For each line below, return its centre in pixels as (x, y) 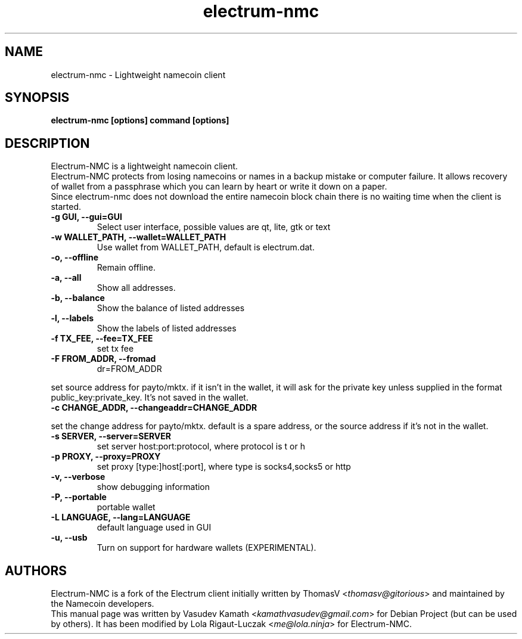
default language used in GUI (154, 528)
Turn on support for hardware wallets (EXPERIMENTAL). (206, 548)
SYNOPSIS (37, 98)
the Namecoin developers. (102, 604)
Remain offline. (126, 268)
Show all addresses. (136, 288)
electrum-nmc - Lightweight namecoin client (138, 75)
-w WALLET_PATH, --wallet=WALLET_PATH (139, 237)
